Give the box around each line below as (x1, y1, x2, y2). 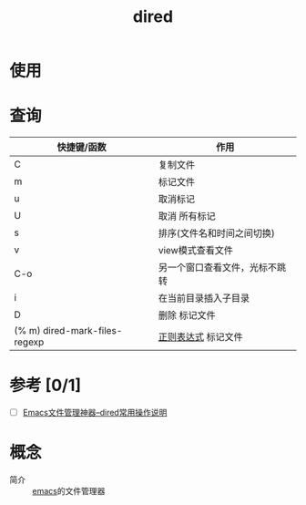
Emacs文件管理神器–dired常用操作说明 (22, 407, 168, 418)
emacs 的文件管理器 (32, 486, 106, 497)
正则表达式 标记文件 (158, 331, 243, 344)
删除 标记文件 (158, 309, 216, 322)
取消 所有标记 (158, 210, 216, 222)
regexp (14, 335, 45, 348)
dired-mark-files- (42, 325, 123, 337)
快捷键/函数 (56, 141, 107, 154)
